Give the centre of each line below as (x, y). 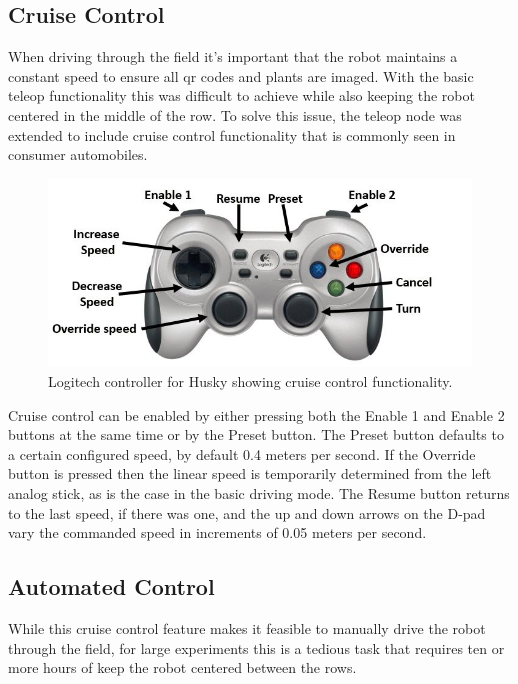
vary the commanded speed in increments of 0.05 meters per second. (217, 532)
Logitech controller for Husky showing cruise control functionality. (250, 381)
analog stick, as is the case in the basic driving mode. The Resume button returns (259, 493)
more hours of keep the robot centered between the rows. (182, 667)
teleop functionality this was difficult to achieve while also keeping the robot (241, 95)
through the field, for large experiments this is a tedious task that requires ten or (256, 647)
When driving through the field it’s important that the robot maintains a (233, 56)
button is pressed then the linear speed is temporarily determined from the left (250, 473)
